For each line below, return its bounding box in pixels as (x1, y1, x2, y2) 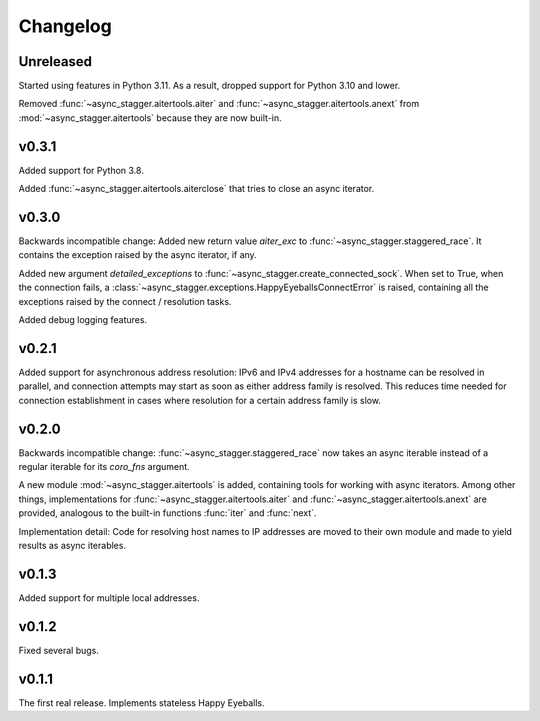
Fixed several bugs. (18, 644, 100, 656)
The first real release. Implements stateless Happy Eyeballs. (18, 696, 265, 709)
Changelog (18, 15, 112, 37)
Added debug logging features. (18, 314, 148, 325)
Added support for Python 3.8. (18, 164, 144, 176)
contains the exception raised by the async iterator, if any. (18, 249, 257, 261)
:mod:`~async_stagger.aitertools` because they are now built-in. (18, 111, 282, 124)
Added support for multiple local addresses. (18, 591, 200, 604)
